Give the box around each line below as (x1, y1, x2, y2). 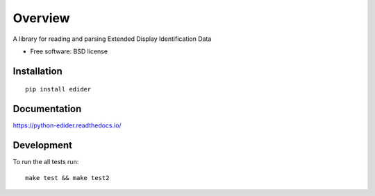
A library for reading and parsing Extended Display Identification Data (12, 35, 212, 43)
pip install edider (25, 85, 92, 93)
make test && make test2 (25, 174, 110, 181)
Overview (12, 10, 70, 26)
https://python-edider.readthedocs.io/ (12, 121, 122, 130)
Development (12, 139, 73, 152)
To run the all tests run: (12, 158, 79, 166)
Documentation (12, 103, 82, 115)
